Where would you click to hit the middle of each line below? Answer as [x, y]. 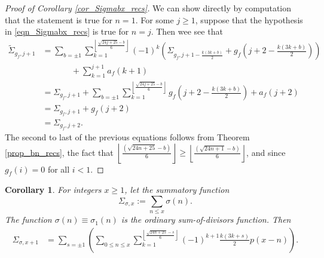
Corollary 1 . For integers [53, 190]
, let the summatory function [177, 190]
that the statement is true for [59, 19]
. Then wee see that [187, 31]
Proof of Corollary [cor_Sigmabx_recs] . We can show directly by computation [148, 8]
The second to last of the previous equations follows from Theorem [127, 136]
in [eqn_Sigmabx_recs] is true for [67, 31]
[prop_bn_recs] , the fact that [59, 152]
